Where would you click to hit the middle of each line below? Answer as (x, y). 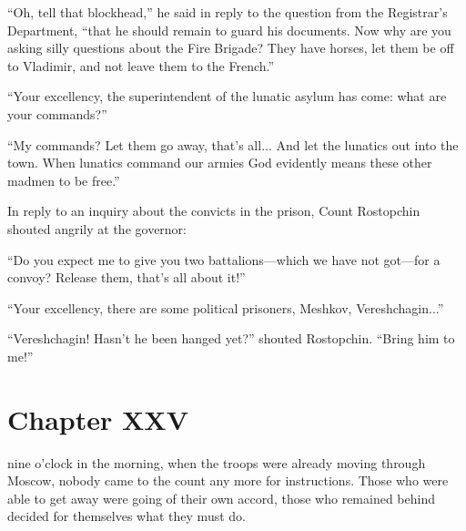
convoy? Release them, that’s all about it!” (127, 277)
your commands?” (57, 113)
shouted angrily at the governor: (97, 228)
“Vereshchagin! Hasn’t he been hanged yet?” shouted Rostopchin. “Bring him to (231, 338)
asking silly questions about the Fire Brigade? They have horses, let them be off (231, 48)
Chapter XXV (98, 419)
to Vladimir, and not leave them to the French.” (141, 65)
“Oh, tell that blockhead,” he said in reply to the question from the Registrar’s (228, 12)
